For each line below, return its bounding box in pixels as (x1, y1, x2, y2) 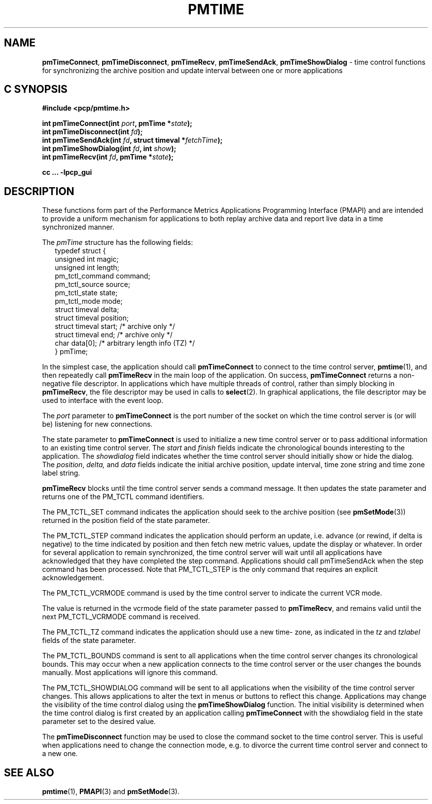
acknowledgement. (42, 573, 104, 582)
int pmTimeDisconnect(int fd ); (42, 127, 143, 136)
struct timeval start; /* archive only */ (55, 322, 175, 331)
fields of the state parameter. (42, 636, 136, 645)
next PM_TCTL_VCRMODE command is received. (42, 612, 200, 621)
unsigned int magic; (55, 255, 119, 264)
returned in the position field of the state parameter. (42, 516, 210, 525)
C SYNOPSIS (4, 83, 68, 96)
